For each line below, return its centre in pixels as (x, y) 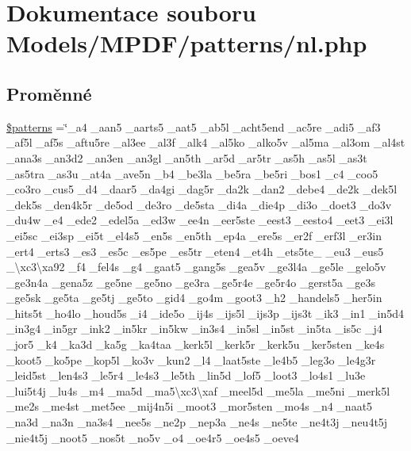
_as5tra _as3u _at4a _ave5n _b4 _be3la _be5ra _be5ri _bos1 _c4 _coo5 (192, 173)
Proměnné (49, 93)
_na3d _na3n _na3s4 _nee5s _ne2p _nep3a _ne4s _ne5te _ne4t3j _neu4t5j (197, 422)
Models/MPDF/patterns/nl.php (187, 43)
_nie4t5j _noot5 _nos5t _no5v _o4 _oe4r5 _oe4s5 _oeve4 (153, 437)
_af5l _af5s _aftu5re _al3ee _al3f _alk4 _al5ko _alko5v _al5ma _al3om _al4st (206, 142)
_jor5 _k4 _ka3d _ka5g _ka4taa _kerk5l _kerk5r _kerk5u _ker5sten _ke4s (196, 344)
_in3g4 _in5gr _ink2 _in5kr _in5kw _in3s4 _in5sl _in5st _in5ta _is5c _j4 (194, 329)
